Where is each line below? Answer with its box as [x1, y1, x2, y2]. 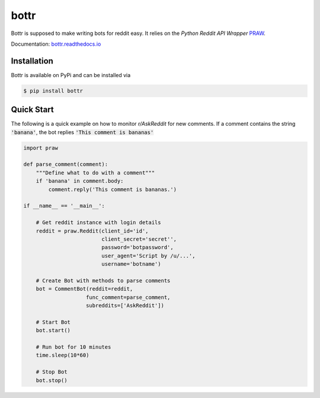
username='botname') [101, 261, 161, 268]
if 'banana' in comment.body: [36, 178, 124, 184]
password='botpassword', [101, 244, 174, 251]
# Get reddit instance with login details [36, 219, 161, 226]
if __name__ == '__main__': [23, 202, 105, 209]
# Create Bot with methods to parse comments [36, 277, 171, 284]
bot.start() [36, 327, 71, 334]
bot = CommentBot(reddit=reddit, [36, 285, 133, 292]
